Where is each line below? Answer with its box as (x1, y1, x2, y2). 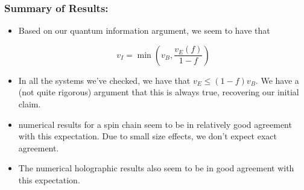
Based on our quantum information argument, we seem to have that (18, 24, 270, 37)
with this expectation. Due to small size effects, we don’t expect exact (18, 130, 277, 142)
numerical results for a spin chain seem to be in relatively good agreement (18, 118, 292, 130)
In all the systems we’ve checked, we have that (18, 74, 191, 86)
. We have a (255, 74, 299, 86)
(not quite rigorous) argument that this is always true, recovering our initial (18, 86, 299, 98)
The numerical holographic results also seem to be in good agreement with (18, 162, 294, 174)
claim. (18, 98, 41, 110)
